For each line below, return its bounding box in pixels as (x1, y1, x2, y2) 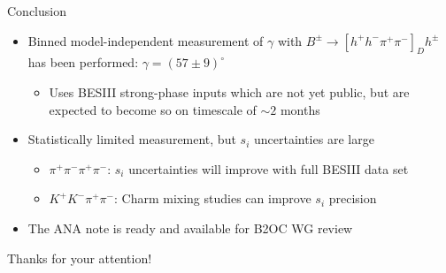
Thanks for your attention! (7, 248, 152, 267)
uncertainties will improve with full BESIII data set (128, 159, 409, 178)
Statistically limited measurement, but (27, 130, 236, 148)
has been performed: (27, 53, 139, 72)
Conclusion (7, 2, 66, 19)
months (280, 100, 320, 118)
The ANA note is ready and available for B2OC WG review (27, 218, 353, 237)
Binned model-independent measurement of (27, 31, 264, 49)
